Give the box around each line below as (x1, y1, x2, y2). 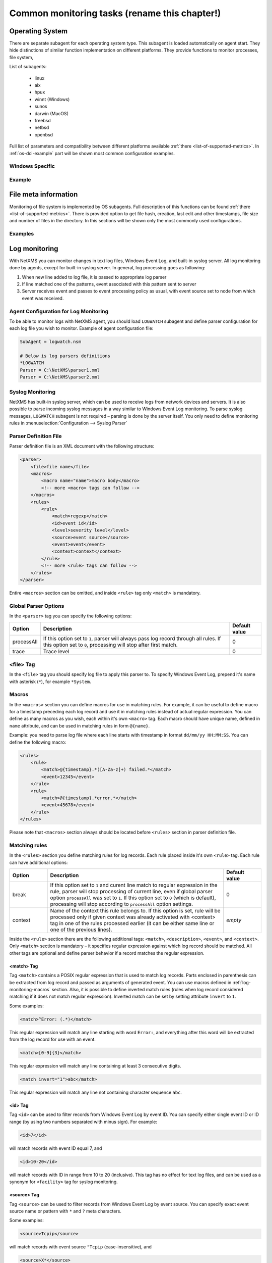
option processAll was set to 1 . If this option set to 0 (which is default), (50, 894, 216, 901)
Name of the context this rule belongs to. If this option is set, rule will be (50, 907, 221, 914)
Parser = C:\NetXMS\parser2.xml (20, 374, 100, 380)
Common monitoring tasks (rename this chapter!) (9, 8, 221, 19)
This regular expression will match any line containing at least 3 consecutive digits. (9, 1063, 181, 1069)
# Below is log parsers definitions (20, 353, 111, 359)
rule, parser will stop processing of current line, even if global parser (50, 888, 213, 895)
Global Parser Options (9, 602, 64, 609)
